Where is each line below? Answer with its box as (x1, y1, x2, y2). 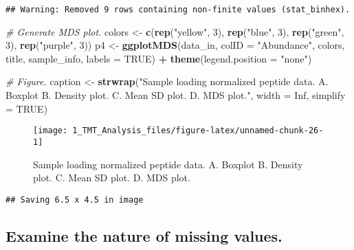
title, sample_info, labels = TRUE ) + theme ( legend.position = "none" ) (5, 51, 312, 65)
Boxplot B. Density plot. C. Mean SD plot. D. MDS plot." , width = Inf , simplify (5, 88, 346, 102)
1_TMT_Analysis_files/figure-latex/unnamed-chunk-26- (72, 126, 324, 136)
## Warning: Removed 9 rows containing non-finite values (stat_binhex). (5, 5, 351, 14)
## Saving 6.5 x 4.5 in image (5, 194, 144, 205)
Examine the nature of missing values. (5, 225, 283, 246)
